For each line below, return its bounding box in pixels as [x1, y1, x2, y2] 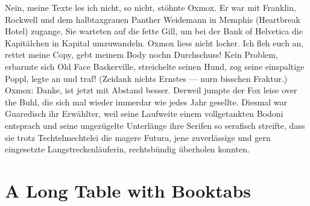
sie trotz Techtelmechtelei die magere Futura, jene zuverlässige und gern [5, 131, 271, 143]
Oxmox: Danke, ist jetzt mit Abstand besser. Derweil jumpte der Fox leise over [5, 84, 297, 96]
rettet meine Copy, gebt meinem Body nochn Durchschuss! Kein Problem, [5, 48, 278, 61]
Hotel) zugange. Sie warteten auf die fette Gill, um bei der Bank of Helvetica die [5, 25, 303, 37]
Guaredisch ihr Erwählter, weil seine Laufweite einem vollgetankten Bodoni [5, 107, 283, 120]
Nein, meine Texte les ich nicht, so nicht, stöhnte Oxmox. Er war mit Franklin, [5, 1, 296, 13]
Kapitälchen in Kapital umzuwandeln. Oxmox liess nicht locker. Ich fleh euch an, [5, 36, 304, 49]
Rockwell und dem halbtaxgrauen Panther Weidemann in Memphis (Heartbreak [5, 13, 300, 25]
